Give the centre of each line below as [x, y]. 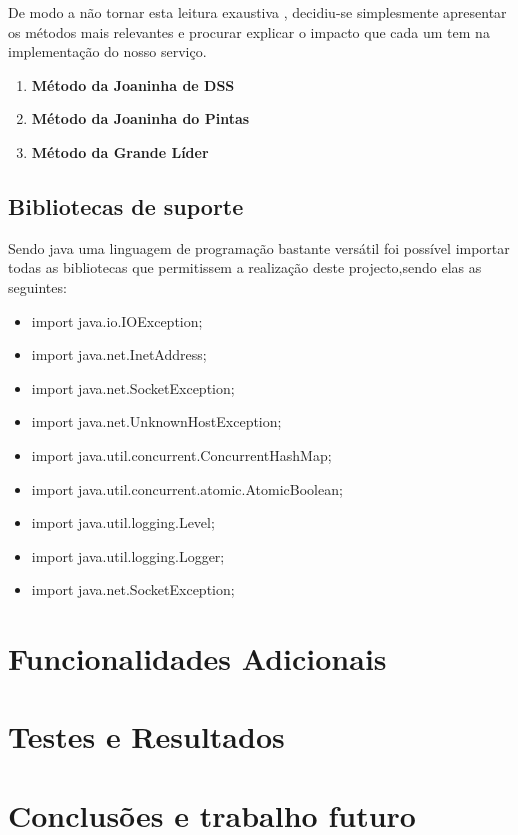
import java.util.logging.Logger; [128, 555]
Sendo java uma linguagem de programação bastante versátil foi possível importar [259, 247]
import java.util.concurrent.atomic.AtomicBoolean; [187, 488]
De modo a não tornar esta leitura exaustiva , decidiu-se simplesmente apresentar [257, 12]
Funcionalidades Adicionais [197, 658]
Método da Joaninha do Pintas [140, 118]
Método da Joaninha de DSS [133, 84]
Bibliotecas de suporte [126, 205]
